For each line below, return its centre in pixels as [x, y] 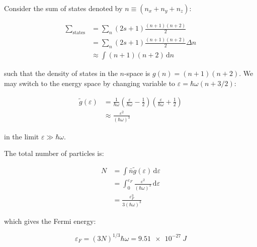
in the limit [22, 136]
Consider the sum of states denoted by [63, 8]
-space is [137, 73]
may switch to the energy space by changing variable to [90, 83]
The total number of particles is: [54, 153]
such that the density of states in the [61, 73]
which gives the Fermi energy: [50, 221]
